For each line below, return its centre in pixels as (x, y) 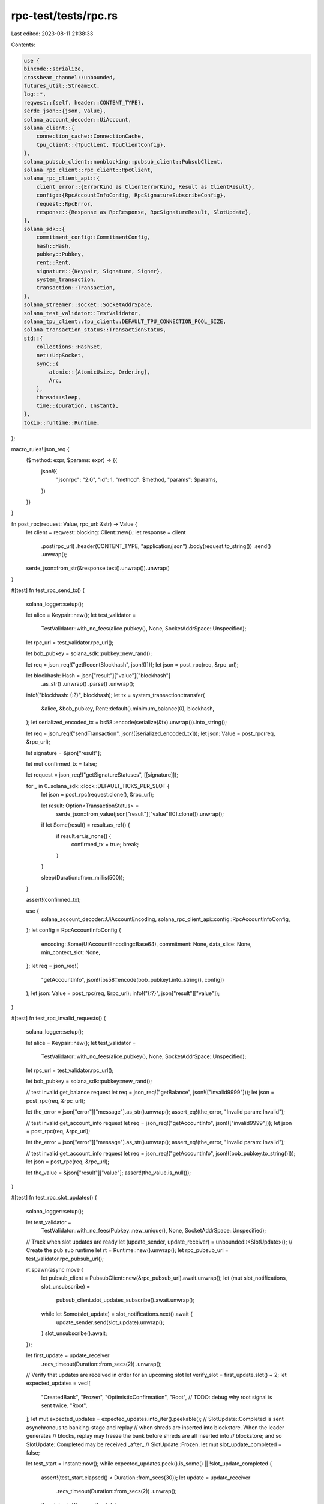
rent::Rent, (54, 263)
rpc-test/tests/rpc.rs (64, 16)
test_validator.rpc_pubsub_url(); (65, 1259)
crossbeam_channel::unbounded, (70, 77)
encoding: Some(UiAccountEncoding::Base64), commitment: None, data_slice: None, (146, 944)
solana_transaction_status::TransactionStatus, (95, 330)
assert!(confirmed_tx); (53, 900)
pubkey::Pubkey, (60, 254)
